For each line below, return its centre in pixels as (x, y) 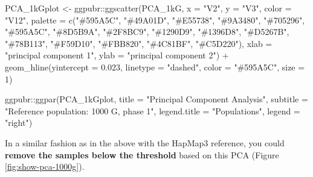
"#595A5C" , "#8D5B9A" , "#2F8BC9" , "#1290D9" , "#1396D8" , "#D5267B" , (147, 32)
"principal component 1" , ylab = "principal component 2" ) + (117, 55)
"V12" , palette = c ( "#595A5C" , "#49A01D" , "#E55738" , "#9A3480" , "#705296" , (155, 20)
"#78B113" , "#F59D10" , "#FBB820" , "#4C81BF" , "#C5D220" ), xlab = (139, 43)
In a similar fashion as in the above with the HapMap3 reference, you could (145, 142)
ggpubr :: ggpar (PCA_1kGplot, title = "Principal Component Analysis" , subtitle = (156, 99)
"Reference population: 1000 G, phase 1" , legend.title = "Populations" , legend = (153, 110)
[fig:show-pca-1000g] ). (45, 166)
